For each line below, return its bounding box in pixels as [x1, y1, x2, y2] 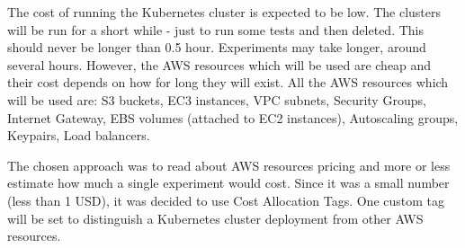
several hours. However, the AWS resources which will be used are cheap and [7, 55, 432, 74]
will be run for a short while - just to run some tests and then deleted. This [7, 20, 424, 39]
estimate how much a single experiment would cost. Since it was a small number [7, 173, 450, 192]
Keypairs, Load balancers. [7, 126, 150, 145]
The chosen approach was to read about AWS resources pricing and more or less [7, 155, 451, 174]
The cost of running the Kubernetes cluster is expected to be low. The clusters [7, 3, 442, 21]
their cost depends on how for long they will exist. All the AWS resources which [7, 73, 449, 92]
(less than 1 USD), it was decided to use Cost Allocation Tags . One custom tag [7, 190, 445, 209]
